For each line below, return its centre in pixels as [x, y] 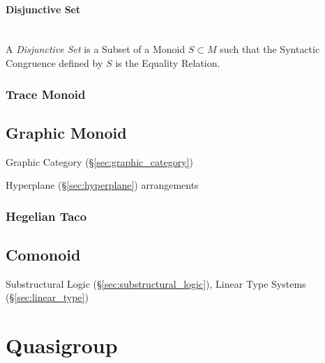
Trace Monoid [46, 94]
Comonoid [43, 255]
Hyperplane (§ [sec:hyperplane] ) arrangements [102, 185]
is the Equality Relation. [168, 62]
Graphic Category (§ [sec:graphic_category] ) [99, 161]
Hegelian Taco [46, 216]
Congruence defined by [54, 62]
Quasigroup [62, 345]
